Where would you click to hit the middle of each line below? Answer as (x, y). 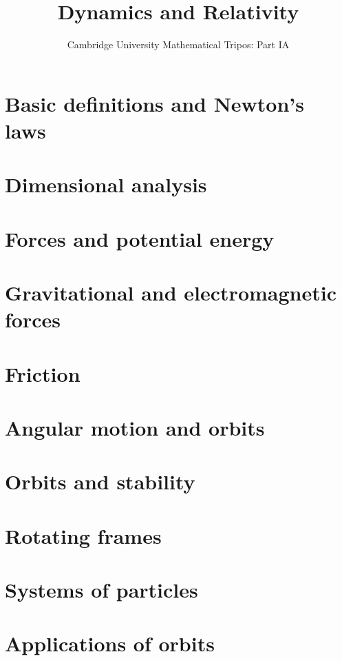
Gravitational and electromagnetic (171, 293)
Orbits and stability (100, 481)
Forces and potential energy (140, 238)
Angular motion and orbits (135, 427)
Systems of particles (101, 590)
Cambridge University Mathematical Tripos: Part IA (178, 44)
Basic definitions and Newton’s (155, 103)
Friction (43, 373)
